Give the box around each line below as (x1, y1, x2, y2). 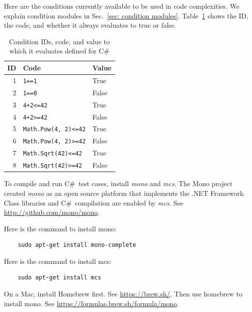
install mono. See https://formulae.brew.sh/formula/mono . (4, 298, 179, 308)
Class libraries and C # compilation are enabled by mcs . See (4, 197, 184, 208)
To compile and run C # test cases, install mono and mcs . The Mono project (4, 178, 233, 189)
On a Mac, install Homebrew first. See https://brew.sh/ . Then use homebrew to (4, 289, 242, 299)
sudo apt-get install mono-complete (17, 242, 136, 249)
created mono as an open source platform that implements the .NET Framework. (4, 188, 246, 198)
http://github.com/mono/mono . (4, 207, 100, 217)
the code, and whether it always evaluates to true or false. (4, 20, 176, 30)
